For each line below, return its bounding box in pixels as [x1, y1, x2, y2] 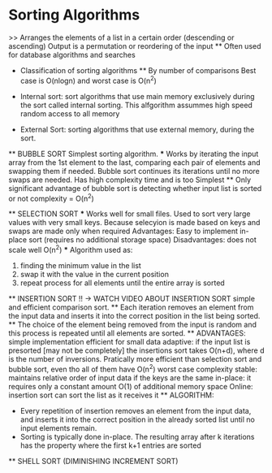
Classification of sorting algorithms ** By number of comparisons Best [19, 65, 257, 75]
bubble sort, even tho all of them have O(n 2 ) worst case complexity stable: [8, 362, 258, 374]
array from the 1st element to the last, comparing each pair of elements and [8, 157, 261, 167]
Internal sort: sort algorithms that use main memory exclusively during [19, 91, 255, 101]
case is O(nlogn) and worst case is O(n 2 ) [19, 74, 157, 85]
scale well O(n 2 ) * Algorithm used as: [8, 244, 133, 254]
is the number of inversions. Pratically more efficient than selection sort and [8, 354, 262, 363]
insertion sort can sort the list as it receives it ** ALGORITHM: [8, 390, 214, 400]
